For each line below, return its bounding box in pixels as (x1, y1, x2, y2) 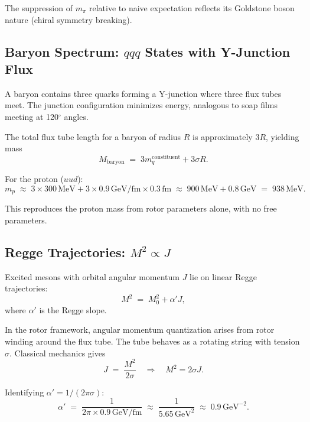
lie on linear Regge (190, 270, 257, 283)
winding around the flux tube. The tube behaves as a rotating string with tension (5, 335, 300, 348)
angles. (64, 110, 89, 122)
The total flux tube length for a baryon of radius (5, 130, 181, 142)
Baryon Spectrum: (5, 42, 119, 60)
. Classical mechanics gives (9, 346, 106, 359)
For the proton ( (5, 173, 64, 185)
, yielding (266, 130, 299, 142)
